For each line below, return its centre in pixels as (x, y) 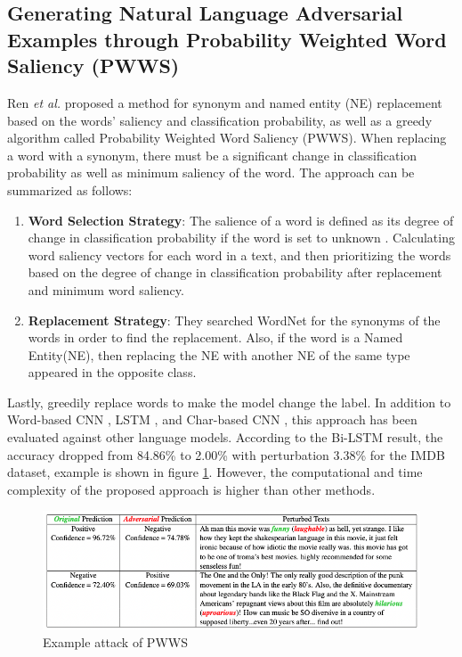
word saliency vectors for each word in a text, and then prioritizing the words (239, 255)
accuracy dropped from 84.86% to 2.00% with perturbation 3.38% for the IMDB (226, 454)
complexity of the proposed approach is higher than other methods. (191, 489)
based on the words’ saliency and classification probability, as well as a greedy (220, 120)
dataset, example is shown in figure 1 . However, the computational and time (215, 472)
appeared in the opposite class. (112, 372)
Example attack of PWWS (115, 642)
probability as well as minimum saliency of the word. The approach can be (211, 172)
